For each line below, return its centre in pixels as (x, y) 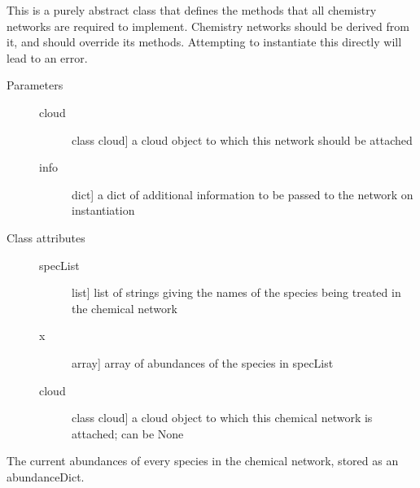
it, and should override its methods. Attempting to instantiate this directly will (204, 42)
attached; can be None (128, 433)
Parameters (35, 85)
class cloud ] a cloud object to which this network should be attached (242, 139)
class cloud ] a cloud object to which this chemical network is (222, 418)
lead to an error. (47, 57)
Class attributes (46, 237)
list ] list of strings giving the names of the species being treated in (236, 292)
